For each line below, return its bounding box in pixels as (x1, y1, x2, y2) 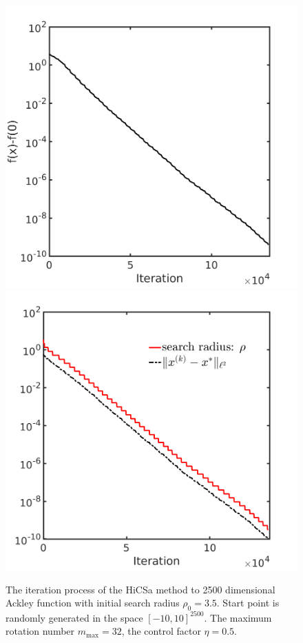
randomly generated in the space (6, 610, 143, 624)
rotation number (6, 624, 75, 638)
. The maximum (204, 610, 272, 624)
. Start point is (216, 595, 280, 610)
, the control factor (121, 624, 201, 638)
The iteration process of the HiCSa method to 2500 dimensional (6, 582, 275, 596)
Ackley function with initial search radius (6, 595, 180, 610)
